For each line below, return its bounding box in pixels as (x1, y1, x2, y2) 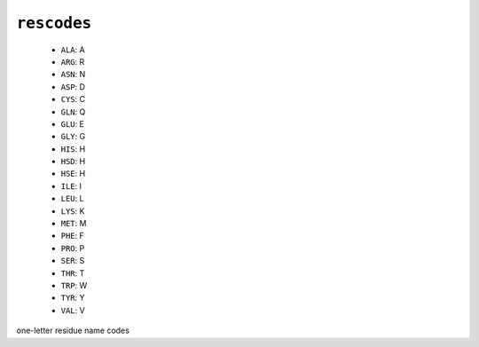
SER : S (60, 256, 85, 266)
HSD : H (60, 156, 86, 167)
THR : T (60, 267, 85, 279)
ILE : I (60, 180, 82, 191)
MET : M (60, 218, 87, 229)
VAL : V (60, 304, 85, 315)
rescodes (16, 13, 92, 33)
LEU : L (60, 193, 84, 204)
